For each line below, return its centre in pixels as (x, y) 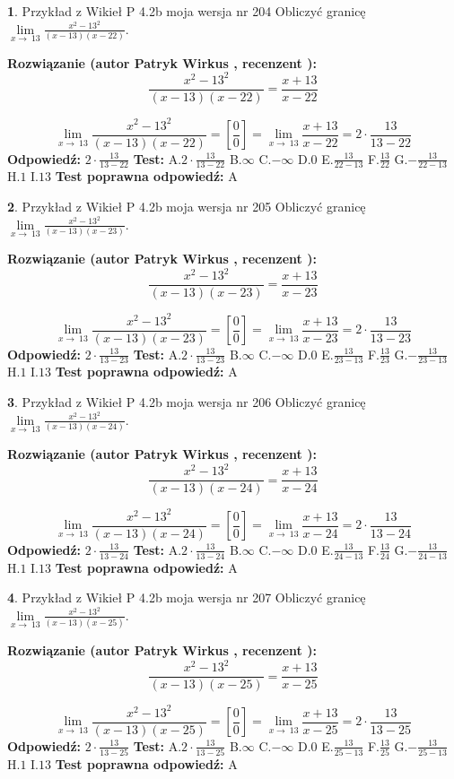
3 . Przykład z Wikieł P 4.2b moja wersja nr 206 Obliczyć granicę (187, 402)
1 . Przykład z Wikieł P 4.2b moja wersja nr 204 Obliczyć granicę (187, 11)
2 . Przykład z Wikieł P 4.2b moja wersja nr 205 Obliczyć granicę (187, 207)
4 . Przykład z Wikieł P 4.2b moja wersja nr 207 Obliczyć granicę (187, 597)
